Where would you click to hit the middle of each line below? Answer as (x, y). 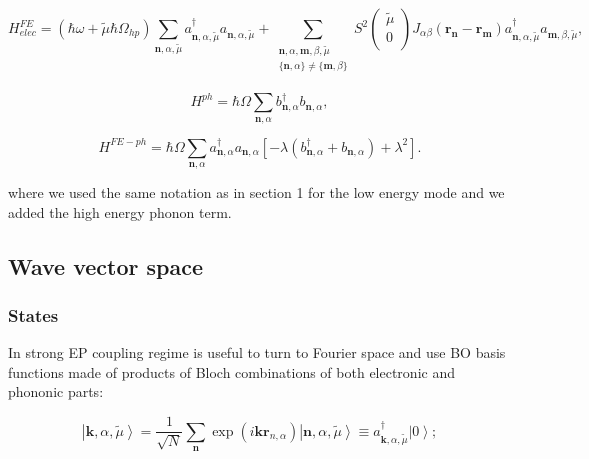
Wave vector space (106, 265)
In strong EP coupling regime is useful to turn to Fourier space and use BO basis (257, 352)
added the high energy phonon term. (120, 211)
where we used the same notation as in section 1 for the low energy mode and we (256, 192)
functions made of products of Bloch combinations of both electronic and (231, 371)
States (33, 315)
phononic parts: (56, 391)
